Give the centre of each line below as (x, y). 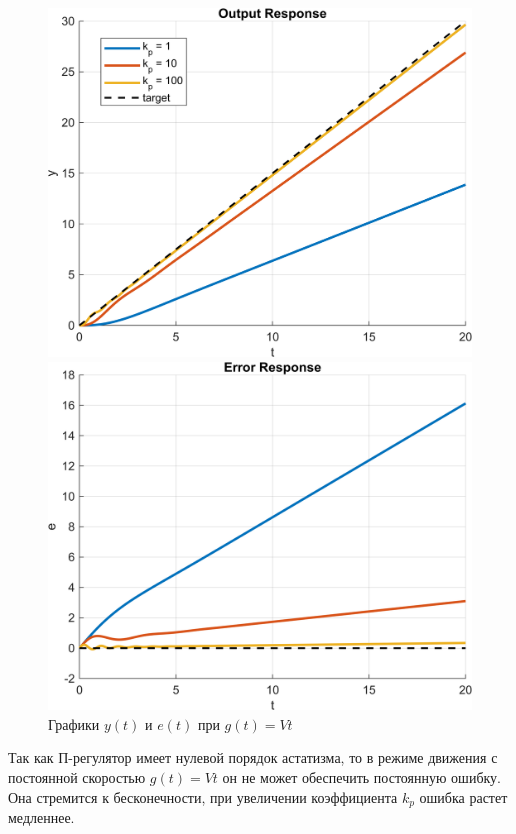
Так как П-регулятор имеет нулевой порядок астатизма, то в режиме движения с (253, 757)
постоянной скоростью (77, 777)
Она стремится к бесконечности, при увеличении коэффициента (203, 796)
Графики (74, 723)
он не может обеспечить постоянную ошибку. (362, 777)
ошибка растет (463, 796)
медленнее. (41, 817)
